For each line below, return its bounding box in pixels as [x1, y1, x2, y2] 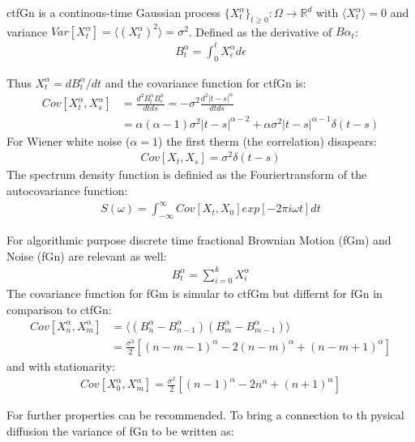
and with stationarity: [6, 357, 115, 374]
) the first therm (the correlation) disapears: [158, 132, 377, 149]
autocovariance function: [6, 182, 128, 199]
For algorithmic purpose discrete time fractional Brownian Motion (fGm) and [6, 231, 391, 248]
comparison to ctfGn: [6, 301, 112, 318]
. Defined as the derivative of [188, 23, 332, 40]
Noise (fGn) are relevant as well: [6, 247, 167, 264]
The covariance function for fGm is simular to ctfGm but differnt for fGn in [6, 285, 383, 302]
